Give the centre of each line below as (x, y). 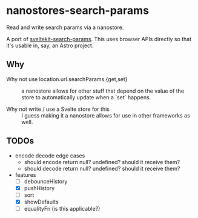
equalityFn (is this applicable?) (62, 208)
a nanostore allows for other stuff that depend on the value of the (103, 91)
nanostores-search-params (78, 11)
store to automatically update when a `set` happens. (86, 97)
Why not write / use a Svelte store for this (58, 109)
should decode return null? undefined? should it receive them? (102, 168)
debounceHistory (46, 181)
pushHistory (39, 188)
